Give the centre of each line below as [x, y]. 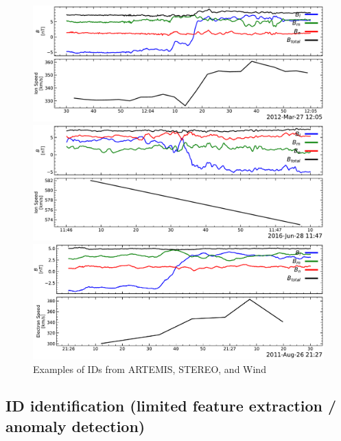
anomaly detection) [75, 426]
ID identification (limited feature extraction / [171, 406]
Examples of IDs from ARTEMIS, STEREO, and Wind [150, 369]
